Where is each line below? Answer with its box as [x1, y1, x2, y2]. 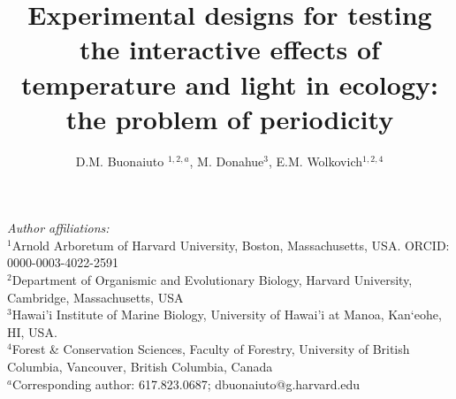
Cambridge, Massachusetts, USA [7, 288, 184, 306]
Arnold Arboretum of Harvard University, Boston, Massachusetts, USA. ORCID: [11, 235, 450, 254]
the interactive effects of [80, 31, 380, 67]
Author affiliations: [7, 219, 110, 237]
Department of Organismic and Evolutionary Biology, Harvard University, [11, 271, 413, 289]
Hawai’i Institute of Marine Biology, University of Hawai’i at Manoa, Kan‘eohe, [11, 305, 442, 324]
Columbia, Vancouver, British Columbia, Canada [7, 357, 273, 376]
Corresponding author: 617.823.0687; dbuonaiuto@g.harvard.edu [11, 374, 361, 393]
